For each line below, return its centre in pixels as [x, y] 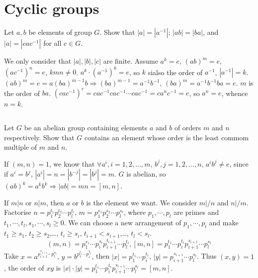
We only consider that [38, 61]
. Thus [207, 256]
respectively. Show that [39, 137]
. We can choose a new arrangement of [123, 223]
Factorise [18, 212]
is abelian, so [146, 174]
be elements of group [60, 32]
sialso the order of [175, 72]
